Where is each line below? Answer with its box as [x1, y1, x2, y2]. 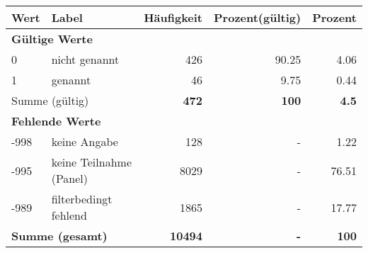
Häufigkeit [144, 9, 203, 26]
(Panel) [51, 170, 88, 186]
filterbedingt [51, 191, 113, 207]
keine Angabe [51, 133, 118, 150]
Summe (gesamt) [11, 227, 108, 244]
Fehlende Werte [11, 113, 101, 129]
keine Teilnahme [51, 154, 132, 170]
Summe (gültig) [11, 92, 89, 108]
